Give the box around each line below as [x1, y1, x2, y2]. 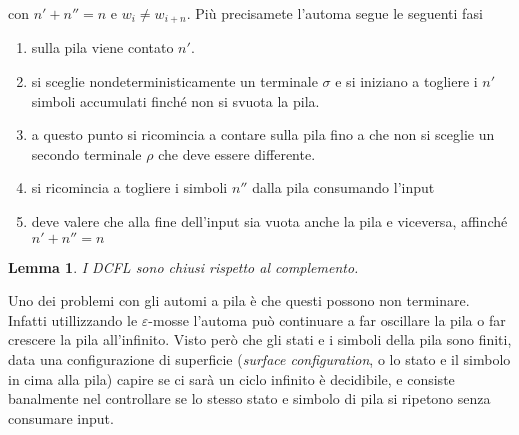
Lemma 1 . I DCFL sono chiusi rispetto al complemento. [8, 256, 359, 277]
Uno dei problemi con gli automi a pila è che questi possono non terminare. [8, 290, 470, 311]
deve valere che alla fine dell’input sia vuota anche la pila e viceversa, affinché [31, 211, 508, 232]
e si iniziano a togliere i [335, 71, 478, 92]
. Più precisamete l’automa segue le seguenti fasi [186, 3, 483, 23]
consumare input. [8, 407, 114, 428]
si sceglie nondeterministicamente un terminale [31, 71, 318, 92]
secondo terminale [31, 143, 142, 164]
